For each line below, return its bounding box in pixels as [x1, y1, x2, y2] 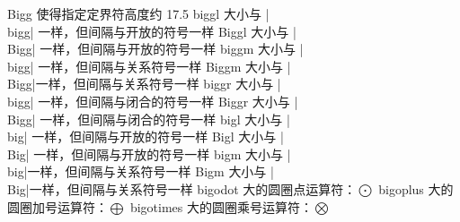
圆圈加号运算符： [7, 197, 108, 216]
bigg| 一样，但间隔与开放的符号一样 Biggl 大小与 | [7, 21, 296, 40]
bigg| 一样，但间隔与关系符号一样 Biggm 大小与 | [7, 56, 291, 75]
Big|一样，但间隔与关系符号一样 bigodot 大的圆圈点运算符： [7, 179, 357, 198]
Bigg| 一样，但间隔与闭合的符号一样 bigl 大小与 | [7, 109, 290, 128]
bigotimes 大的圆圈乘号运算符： [129, 197, 313, 216]
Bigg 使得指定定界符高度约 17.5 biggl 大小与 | [7, 4, 270, 22]
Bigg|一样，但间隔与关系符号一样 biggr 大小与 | [7, 74, 281, 93]
